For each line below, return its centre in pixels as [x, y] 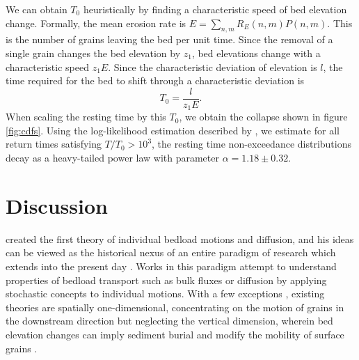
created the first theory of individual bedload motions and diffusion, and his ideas [180, 238]
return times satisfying [54, 144]
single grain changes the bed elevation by [93, 53]
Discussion [57, 205]
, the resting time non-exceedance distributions [252, 144]
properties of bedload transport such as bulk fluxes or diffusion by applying [166, 280]
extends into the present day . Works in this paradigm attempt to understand [171, 266]
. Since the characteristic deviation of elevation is [213, 66]
